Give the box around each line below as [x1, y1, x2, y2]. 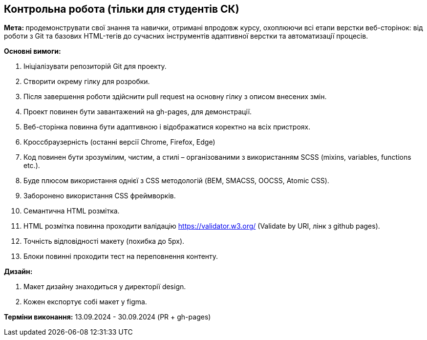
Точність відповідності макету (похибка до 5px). [23, 237, 185, 246]
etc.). [23, 161, 40, 170]
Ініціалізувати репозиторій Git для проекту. [23, 62, 167, 71]
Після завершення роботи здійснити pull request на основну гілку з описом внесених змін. [23, 92, 327, 101]
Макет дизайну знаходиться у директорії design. [23, 282, 186, 291]
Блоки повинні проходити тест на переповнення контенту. [23, 252, 218, 261]
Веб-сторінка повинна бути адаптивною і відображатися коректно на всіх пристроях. [23, 123, 311, 131]
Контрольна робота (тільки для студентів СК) [4, 3, 239, 15]
